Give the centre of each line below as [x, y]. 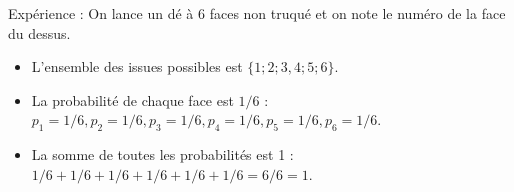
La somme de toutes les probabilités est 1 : [162, 154]
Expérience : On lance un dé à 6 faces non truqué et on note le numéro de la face [257, 13]
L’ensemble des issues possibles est [137, 66]
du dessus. [39, 32]
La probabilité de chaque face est [132, 99]
